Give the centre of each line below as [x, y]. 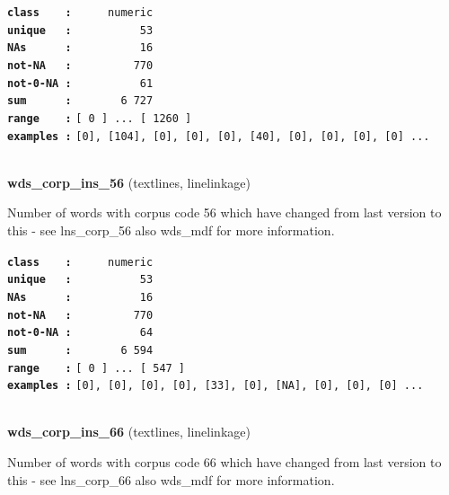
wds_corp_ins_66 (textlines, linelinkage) [129, 432]
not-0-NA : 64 [80, 333]
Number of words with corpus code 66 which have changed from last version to [224, 462]
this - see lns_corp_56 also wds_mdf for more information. [171, 230]
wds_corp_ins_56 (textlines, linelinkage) [129, 182]
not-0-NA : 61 [80, 83]
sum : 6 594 [80, 350]
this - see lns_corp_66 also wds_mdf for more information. [171, 479]
